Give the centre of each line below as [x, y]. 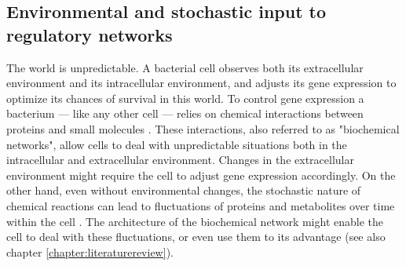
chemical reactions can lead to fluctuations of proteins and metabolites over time [201, 205]
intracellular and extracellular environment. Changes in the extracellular [180, 160]
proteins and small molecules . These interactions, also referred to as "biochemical [203, 128]
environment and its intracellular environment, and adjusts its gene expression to [201, 83]
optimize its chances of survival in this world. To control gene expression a [185, 98]
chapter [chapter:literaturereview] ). [90, 251]
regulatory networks [90, 34]
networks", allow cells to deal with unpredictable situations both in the [177, 144]
